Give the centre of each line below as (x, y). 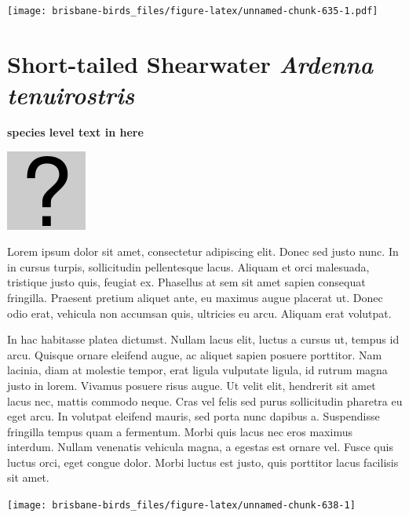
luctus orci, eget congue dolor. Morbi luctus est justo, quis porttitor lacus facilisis (203, 462)
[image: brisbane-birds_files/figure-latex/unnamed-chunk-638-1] (181, 506)
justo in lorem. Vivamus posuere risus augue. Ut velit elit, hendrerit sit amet (192, 385)
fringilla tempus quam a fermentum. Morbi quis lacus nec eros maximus (180, 431)
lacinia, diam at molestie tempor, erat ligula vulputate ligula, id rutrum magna (197, 370)
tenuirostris (71, 95)
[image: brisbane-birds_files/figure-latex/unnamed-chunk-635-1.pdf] (193, 11)
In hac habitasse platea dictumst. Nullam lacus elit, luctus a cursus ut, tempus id (203, 339)
